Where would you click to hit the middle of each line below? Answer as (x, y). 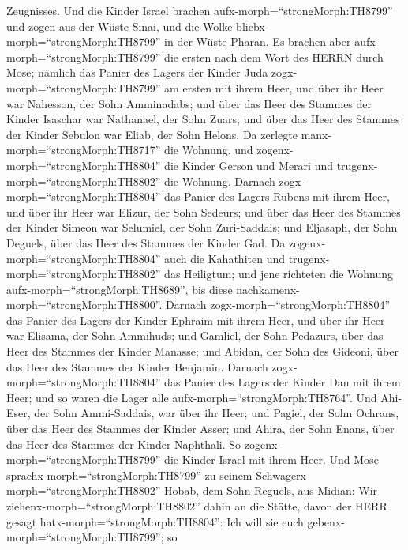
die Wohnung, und (209, 150)
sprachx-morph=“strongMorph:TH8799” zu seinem (129, 475)
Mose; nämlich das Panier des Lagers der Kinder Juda (137, 72)
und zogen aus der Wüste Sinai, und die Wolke (120, 26)
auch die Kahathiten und (225, 258)
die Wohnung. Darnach (220, 181)
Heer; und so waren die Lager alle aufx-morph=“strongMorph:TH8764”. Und (192, 397)
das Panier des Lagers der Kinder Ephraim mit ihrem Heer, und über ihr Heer (196, 320)
